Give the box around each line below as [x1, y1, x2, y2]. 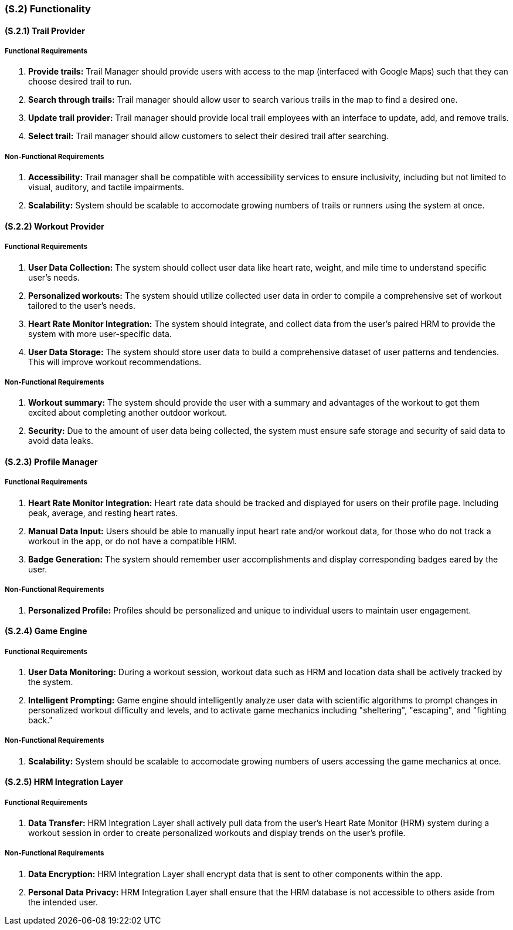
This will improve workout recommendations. [28, 356, 202, 367]
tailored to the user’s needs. [28, 300, 135, 311]
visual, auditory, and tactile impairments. [28, 182, 185, 193]
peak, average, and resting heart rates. [28, 507, 178, 518]
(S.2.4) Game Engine [5, 626, 87, 636]
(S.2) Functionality [5, 3, 91, 15]
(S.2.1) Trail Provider [5, 25, 85, 36]
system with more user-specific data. [28, 328, 172, 339]
